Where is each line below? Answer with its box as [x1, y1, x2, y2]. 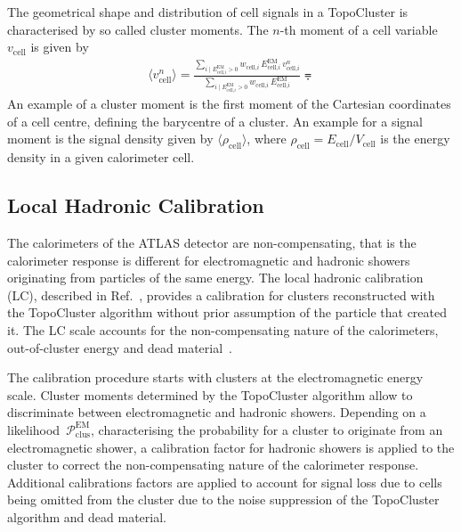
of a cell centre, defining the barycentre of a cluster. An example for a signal [7, 111, 423, 130]
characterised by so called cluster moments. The [7, 20, 269, 38]
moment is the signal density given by [7, 129, 214, 148]
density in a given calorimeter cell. [7, 148, 195, 167]
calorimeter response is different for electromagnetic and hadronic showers [7, 250, 410, 269]
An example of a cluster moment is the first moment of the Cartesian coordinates [7, 94, 451, 113]
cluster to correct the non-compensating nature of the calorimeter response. [7, 455, 419, 474]
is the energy [380, 129, 450, 148]
